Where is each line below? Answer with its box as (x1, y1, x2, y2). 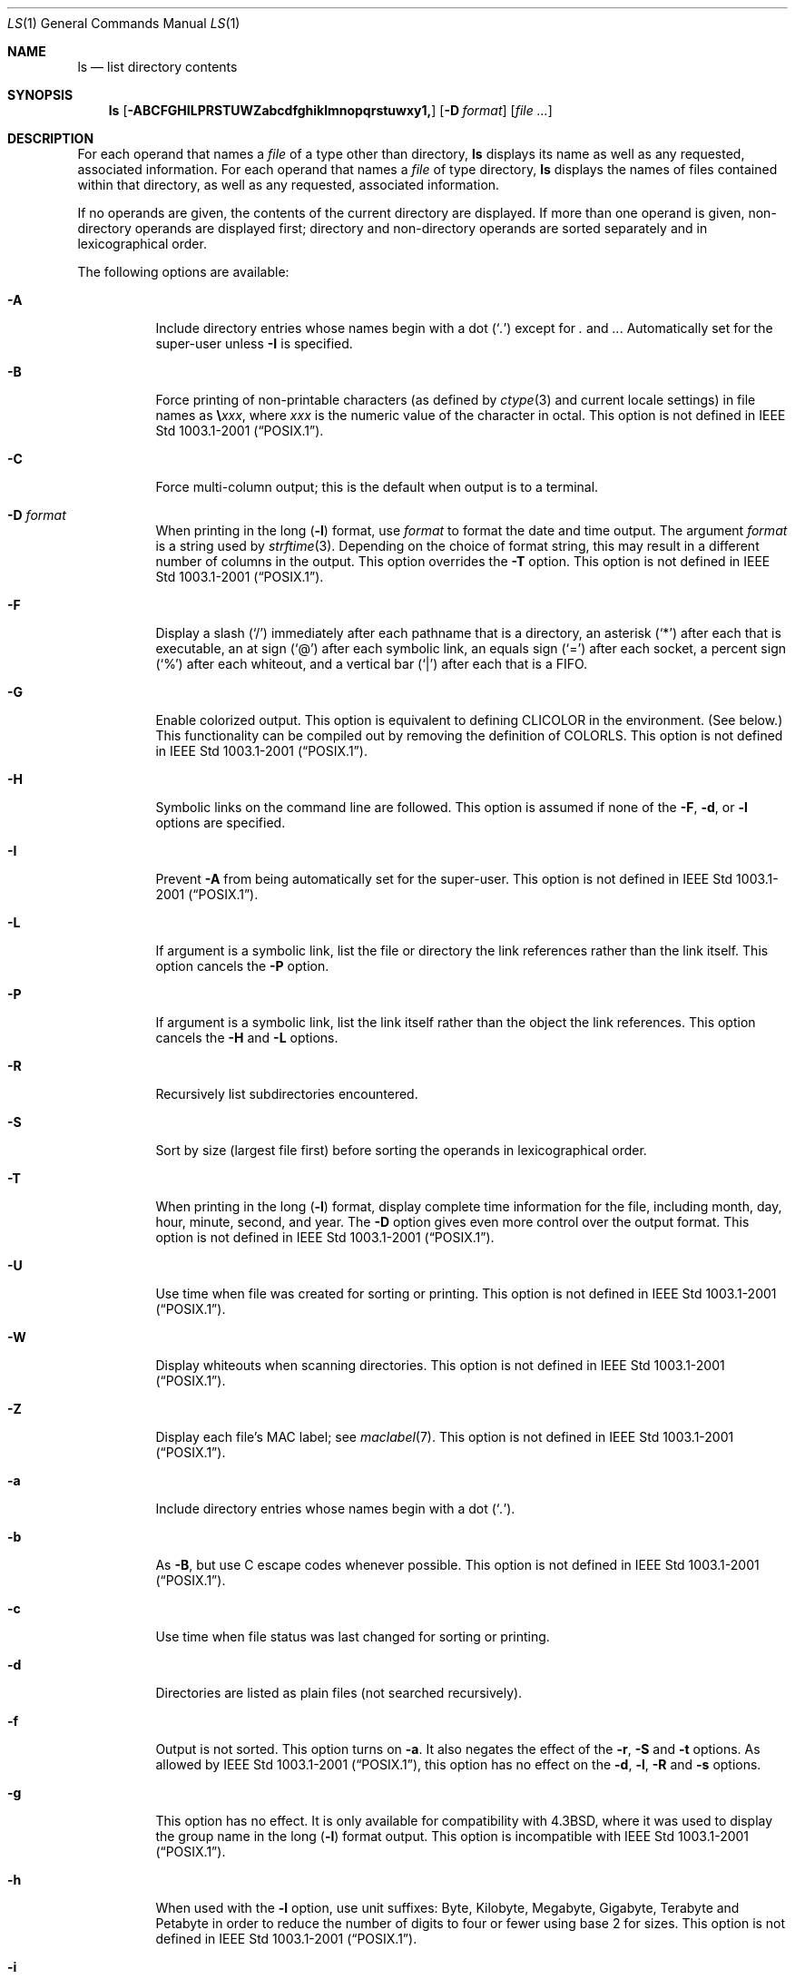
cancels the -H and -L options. (155, 1030, 339, 1045)
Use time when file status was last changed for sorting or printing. (155, 1629, 550, 1644)
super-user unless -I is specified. (155, 336, 353, 351)
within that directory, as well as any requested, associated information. (77, 177, 500, 192)
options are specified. (155, 815, 286, 830)
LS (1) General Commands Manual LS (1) (7, 15, 240, 31)
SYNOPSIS (7, 87, 74, 103)
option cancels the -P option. (155, 958, 329, 974)
